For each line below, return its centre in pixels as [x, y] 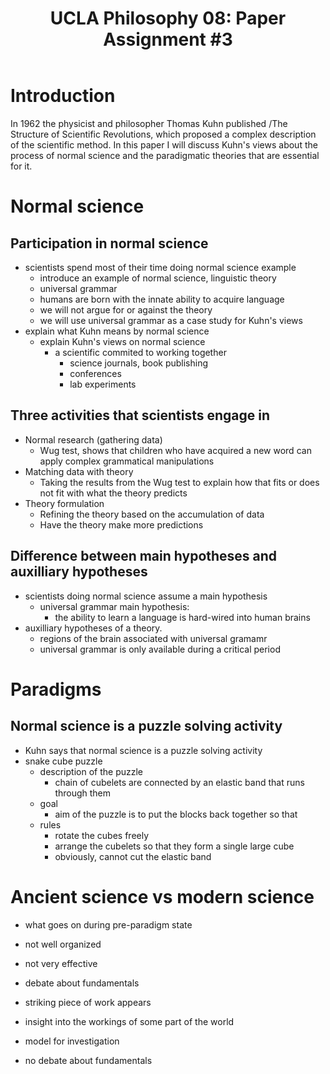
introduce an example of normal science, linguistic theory [158, 278]
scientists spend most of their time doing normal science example [160, 267]
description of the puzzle [91, 771]
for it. [21, 166]
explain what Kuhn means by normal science [117, 331]
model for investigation [72, 1041]
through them [83, 793]
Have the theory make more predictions [121, 524]
